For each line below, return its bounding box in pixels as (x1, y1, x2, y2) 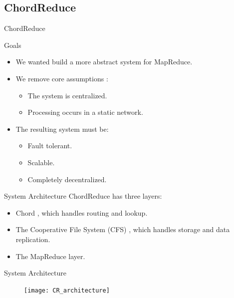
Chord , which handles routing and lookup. (15, 207, 148, 218)
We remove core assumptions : (15, 73, 108, 83)
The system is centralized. (27, 90, 107, 100)
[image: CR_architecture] (24, 287, 110, 294)
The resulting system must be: (15, 123, 109, 134)
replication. (15, 234, 50, 244)
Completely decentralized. (27, 174, 107, 184)
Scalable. (27, 157, 55, 167)
